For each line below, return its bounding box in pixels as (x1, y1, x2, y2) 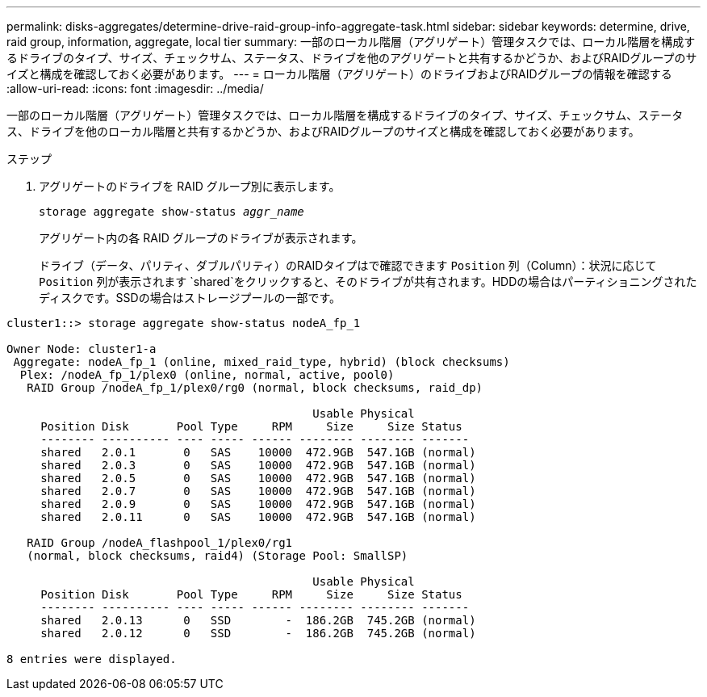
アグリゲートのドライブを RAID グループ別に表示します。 (39, 179, 341, 193)
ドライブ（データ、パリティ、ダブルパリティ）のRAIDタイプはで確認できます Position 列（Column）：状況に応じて (39, 258, 657, 272)
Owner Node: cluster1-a (6, 342, 157, 355)
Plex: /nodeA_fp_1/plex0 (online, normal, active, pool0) (19, 368, 395, 381)
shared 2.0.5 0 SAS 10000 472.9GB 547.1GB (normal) (40, 472, 476, 485)
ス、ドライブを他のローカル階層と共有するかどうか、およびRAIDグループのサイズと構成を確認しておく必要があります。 (6, 124, 640, 138)
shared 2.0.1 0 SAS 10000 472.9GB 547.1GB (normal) (40, 446, 476, 459)
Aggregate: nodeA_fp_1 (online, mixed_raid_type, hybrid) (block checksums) (13, 355, 510, 368)
